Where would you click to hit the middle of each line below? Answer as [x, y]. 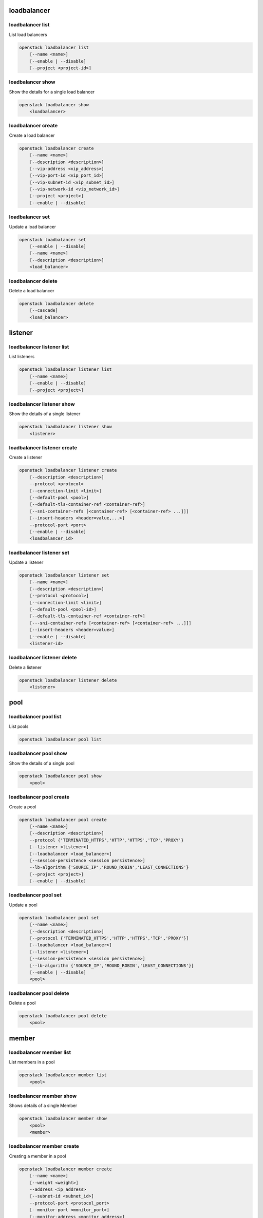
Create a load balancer [32, 135]
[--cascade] [44, 310]
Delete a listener [25, 667]
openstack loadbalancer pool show [60, 776]
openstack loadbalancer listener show [66, 427]
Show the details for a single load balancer [52, 92]
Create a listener [26, 457]
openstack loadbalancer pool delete [63, 1016]
